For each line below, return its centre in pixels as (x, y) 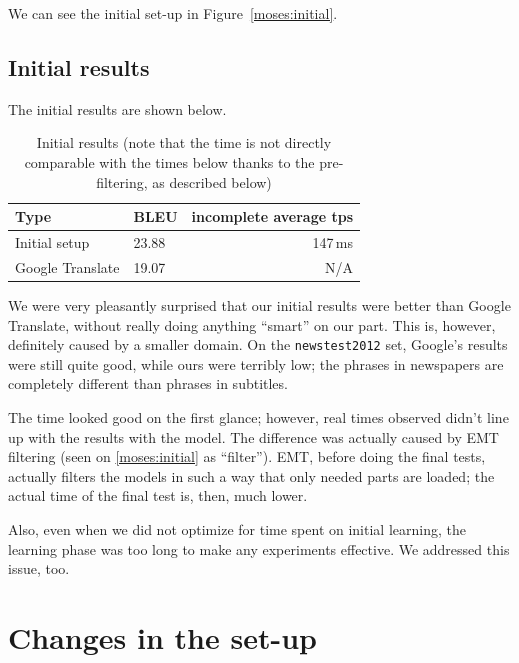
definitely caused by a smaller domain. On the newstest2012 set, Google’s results (258, 344)
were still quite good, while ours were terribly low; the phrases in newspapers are (256, 363)
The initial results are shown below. (117, 108)
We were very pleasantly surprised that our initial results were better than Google (259, 304)
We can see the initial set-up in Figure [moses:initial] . (173, 13)
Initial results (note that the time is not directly (184, 142)
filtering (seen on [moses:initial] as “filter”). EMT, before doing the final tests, (247, 456)
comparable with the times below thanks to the (169, 161)
